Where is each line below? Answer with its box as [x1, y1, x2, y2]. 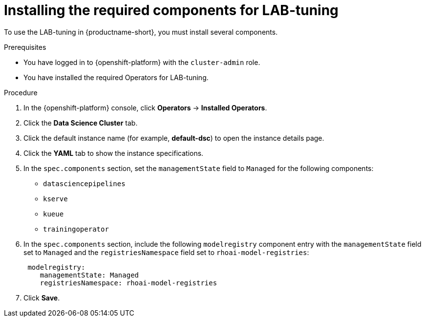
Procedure [4, 88, 38, 97]
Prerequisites [4, 43, 46, 51]
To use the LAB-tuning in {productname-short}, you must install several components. [4, 27, 278, 36]
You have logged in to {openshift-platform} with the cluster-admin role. [23, 58, 260, 66]
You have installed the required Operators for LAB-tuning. [23, 73, 209, 82]
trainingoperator [43, 225, 109, 233]
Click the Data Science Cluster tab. [23, 118, 138, 127]
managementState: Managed [40, 271, 139, 279]
